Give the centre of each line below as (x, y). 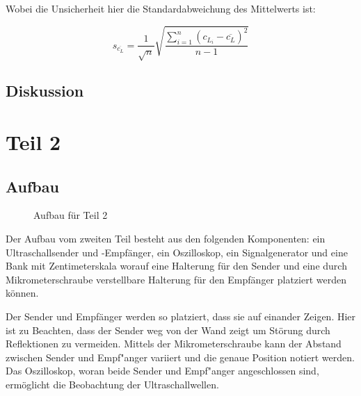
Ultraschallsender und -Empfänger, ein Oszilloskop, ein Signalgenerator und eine (177, 252)
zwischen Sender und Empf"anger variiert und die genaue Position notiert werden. (180, 357)
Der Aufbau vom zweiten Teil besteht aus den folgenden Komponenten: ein (166, 238)
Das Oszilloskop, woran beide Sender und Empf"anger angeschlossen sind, (162, 371)
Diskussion (45, 91)
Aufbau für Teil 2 (71, 215)
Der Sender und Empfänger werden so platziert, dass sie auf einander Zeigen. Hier (181, 316)
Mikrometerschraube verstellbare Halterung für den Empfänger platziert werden (176, 279)
